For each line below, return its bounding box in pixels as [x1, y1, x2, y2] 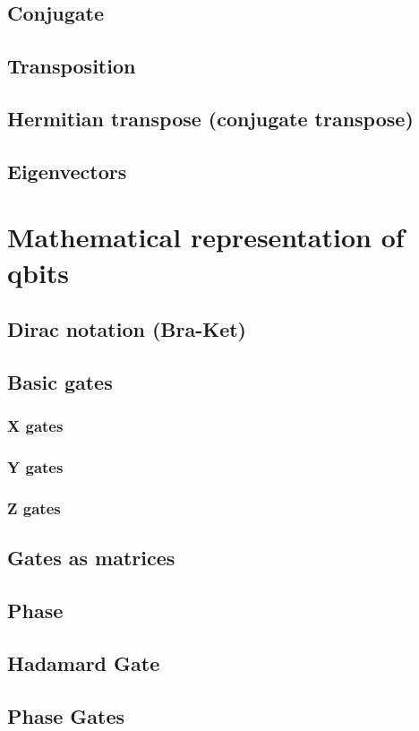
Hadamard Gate [7, 649, 160, 676]
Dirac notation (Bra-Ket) [7, 315, 246, 343]
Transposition [7, 52, 136, 80]
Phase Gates [7, 701, 125, 729]
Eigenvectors [7, 157, 127, 185]
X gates [7, 415, 64, 437]
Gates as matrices [7, 544, 175, 572]
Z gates [7, 496, 61, 519]
